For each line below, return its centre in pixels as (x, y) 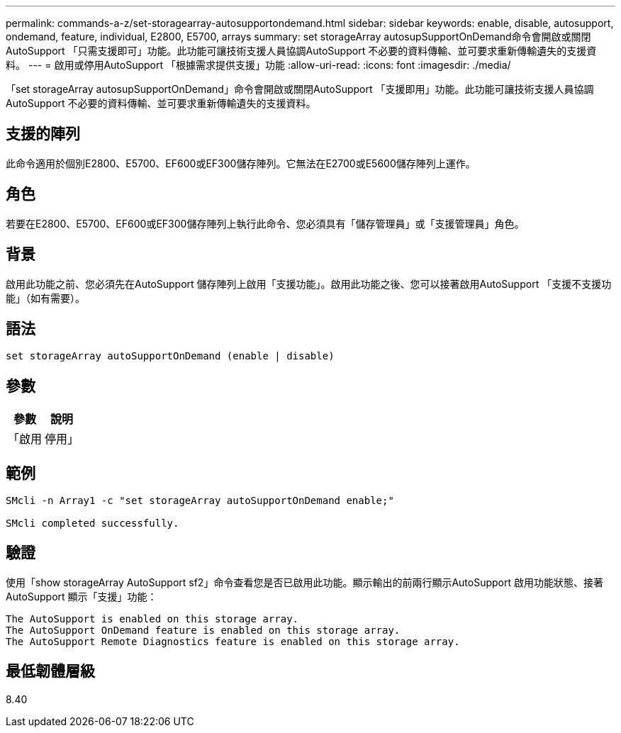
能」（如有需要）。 (45, 298)
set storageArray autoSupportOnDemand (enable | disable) (170, 356)
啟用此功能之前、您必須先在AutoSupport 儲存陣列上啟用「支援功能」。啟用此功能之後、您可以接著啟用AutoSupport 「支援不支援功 (309, 284)
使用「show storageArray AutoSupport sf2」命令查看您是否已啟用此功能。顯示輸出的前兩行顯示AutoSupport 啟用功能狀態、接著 (304, 582)
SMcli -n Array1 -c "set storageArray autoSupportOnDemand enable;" (200, 501)
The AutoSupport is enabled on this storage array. (152, 619)
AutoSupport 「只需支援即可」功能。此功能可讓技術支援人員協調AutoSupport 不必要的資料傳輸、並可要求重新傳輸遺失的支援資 (301, 51)
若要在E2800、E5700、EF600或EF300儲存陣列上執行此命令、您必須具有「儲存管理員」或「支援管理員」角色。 (265, 223)
